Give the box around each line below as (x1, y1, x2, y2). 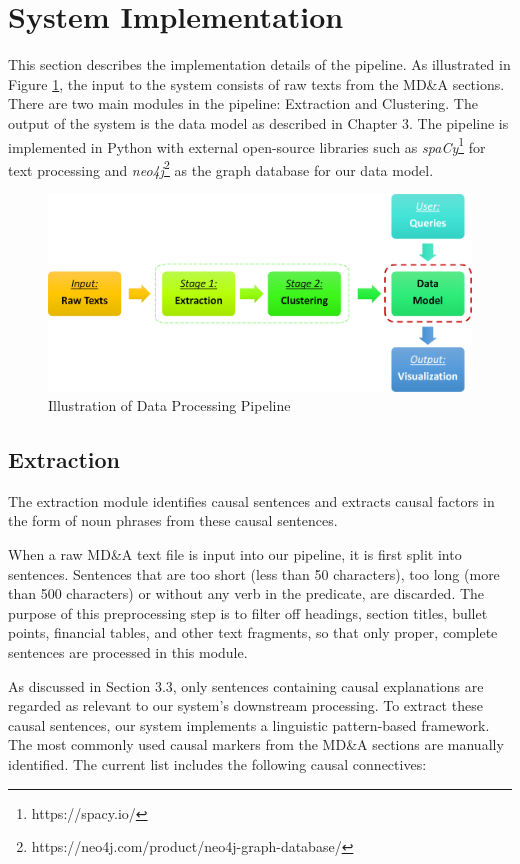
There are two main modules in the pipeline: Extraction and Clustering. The (8, 93, 478, 114)
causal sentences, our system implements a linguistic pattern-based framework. (8, 714, 490, 735)
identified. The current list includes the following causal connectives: (8, 754, 427, 775)
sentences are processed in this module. (8, 642, 248, 663)
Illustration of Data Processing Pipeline (48, 395, 291, 416)
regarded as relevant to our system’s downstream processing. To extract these (8, 695, 483, 716)
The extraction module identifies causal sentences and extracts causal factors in (8, 490, 495, 511)
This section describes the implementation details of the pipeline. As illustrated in (8, 54, 511, 75)
